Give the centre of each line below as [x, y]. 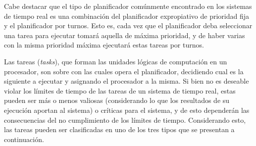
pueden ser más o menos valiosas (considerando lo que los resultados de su [117, 100]
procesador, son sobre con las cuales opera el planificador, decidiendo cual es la [124, 71]
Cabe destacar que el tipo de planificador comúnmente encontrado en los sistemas [128, 6]
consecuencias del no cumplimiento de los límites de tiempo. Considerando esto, [125, 120]
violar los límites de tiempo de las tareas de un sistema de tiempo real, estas [120, 90]
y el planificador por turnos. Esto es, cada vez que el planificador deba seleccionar [128, 25]
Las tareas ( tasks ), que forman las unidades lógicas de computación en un [116, 61]
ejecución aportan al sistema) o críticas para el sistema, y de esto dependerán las [127, 110]
